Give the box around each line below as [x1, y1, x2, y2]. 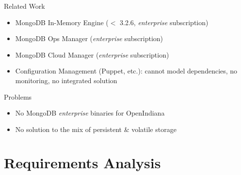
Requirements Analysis [4, 152, 161, 172]
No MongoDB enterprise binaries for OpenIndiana [15, 108, 165, 118]
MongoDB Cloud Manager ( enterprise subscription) [15, 49, 169, 59]
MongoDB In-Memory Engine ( [15, 17, 109, 27]
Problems [4, 91, 32, 102]
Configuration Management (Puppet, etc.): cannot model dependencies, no [15, 66, 238, 76]
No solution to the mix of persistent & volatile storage [15, 124, 177, 134]
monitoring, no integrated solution [15, 75, 117, 85]
